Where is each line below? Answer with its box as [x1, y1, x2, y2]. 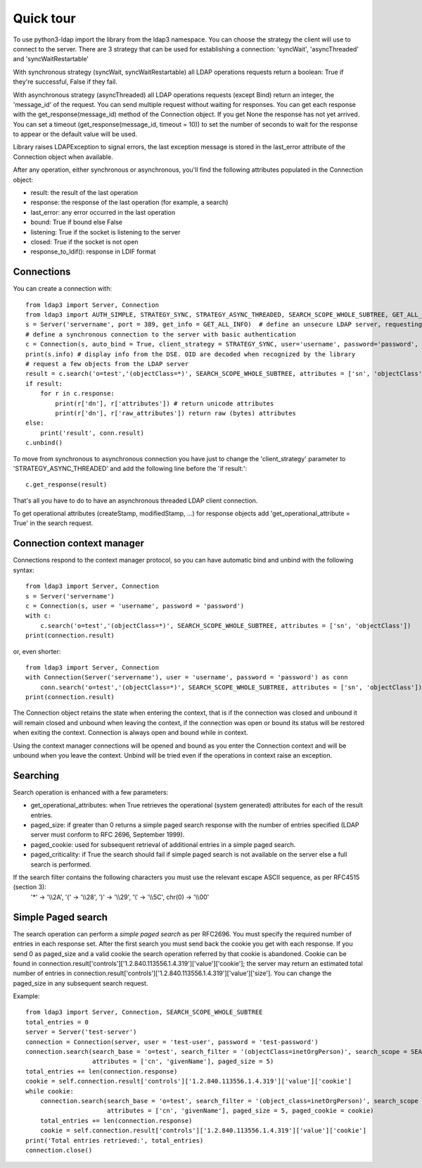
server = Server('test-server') [25, 1028, 137, 1036]
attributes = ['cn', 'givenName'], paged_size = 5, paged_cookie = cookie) [106, 1107, 374, 1115]
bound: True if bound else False [30, 218, 123, 227]
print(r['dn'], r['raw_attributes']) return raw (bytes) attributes [55, 409, 297, 417]
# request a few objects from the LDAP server [25, 360, 189, 368]
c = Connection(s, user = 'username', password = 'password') [25, 602, 245, 610]
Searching [13, 770, 60, 781]
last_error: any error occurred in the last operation [30, 208, 176, 216]
